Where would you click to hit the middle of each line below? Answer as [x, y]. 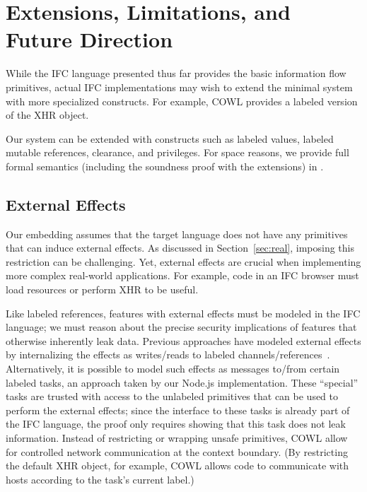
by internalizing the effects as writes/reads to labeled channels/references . [168, 355]
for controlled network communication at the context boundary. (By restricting [177, 451]
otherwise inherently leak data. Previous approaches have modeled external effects [183, 340]
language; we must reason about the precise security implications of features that [181, 327]
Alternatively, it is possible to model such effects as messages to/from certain [173, 369]
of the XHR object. [47, 115]
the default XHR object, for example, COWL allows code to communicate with [177, 465]
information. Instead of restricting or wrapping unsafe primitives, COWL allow [177, 437]
